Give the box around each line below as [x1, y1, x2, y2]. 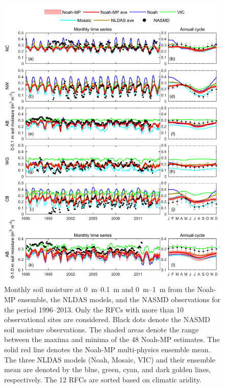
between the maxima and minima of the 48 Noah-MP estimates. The [4, 334, 220, 345]
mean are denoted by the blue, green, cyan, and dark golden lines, [4, 364, 211, 375]
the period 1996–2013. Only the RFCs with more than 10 [4, 304, 184, 314]
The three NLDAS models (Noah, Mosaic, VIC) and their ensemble [4, 354, 215, 365]
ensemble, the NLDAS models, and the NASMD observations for [18, 294, 221, 304]
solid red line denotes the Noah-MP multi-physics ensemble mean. [4, 344, 211, 354]
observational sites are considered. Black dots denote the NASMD [4, 314, 210, 325]
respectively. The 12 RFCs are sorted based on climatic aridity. [4, 374, 201, 384]
